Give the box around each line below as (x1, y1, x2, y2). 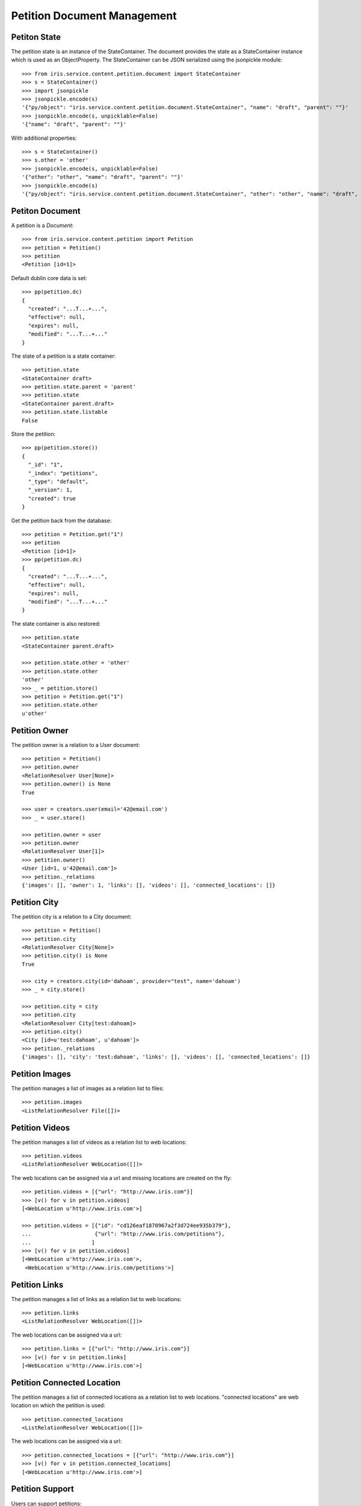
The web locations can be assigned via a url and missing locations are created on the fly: (11, 1174, 232, 1181)
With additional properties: (11, 134, 77, 142)
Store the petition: (11, 431, 56, 438)
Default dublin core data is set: (11, 274, 87, 281)
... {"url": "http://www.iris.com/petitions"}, (22, 1231, 225, 1237)
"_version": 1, (28, 487, 73, 493)
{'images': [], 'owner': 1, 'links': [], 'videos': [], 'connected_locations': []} (22, 881, 276, 889)
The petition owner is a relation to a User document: (11, 741, 140, 748)
